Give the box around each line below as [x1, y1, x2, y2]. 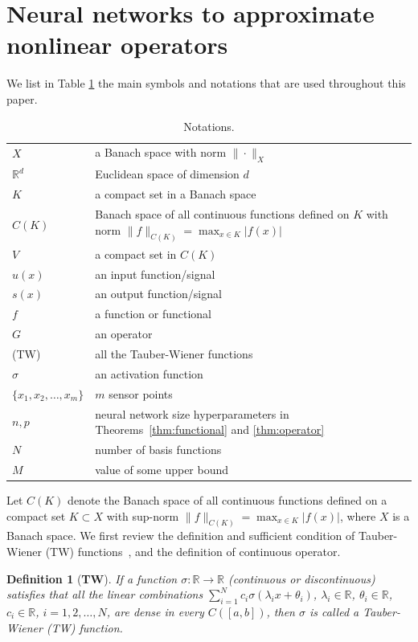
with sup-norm [106, 507, 179, 524]
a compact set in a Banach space [95, 186, 256, 202]
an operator [95, 325, 153, 342]
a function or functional [95, 305, 211, 322]
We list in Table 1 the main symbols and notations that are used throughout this [6, 75, 406, 92]
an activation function [95, 365, 203, 382]
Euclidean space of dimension [95, 166, 240, 182]
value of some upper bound [95, 460, 229, 477]
